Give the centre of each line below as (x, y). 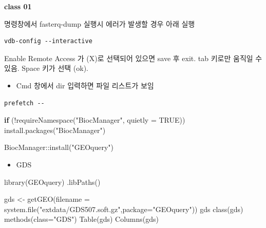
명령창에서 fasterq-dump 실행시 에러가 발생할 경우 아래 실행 (100, 23)
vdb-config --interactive (48, 41)
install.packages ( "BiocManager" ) (55, 130)
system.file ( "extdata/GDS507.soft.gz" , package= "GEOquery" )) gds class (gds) (124, 209)
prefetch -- (24, 103)
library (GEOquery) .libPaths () (52, 182)
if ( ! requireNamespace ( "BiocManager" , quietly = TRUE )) (95, 120)
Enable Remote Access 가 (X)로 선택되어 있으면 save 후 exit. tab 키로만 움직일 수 (133, 58)
